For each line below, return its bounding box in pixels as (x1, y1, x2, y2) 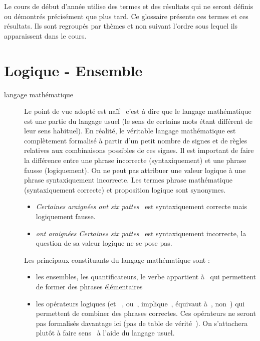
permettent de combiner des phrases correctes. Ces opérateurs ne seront (36, 308, 256, 318)
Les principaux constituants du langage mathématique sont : (24, 254, 210, 265)
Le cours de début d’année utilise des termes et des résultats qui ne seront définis (4, 1, 253, 11)
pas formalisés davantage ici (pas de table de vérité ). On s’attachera (36, 317, 248, 328)
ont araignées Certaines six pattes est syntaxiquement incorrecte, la (36, 228, 246, 238)
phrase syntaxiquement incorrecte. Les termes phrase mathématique (24, 175, 233, 185)
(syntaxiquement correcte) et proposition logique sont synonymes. (24, 184, 226, 195)
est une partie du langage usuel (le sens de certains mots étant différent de (24, 115, 252, 126)
